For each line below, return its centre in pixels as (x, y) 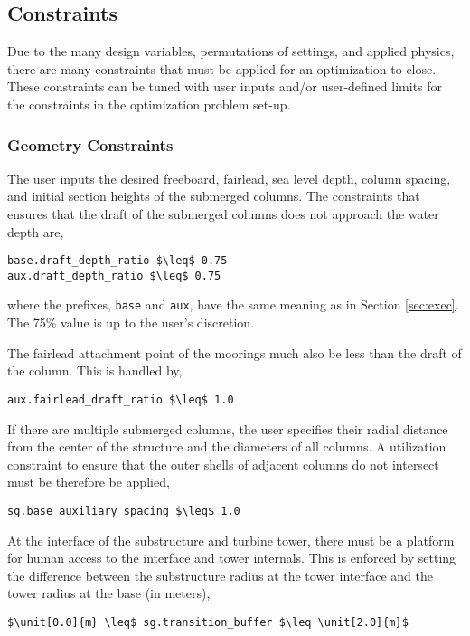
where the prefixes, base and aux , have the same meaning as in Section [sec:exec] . (233, 304)
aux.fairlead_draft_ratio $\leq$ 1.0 (121, 399)
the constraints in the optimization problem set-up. (149, 104)
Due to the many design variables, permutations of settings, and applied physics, (231, 51)
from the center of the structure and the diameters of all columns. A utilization (227, 446)
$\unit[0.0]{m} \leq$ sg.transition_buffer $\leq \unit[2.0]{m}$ (208, 622)
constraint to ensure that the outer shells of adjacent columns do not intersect (223, 464)
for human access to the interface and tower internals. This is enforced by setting (232, 558)
